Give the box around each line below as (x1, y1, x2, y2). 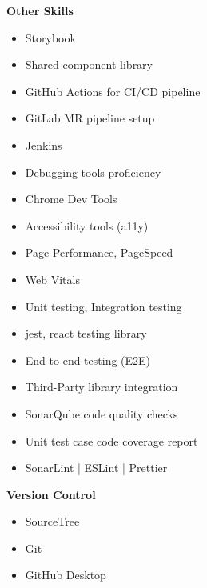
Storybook (25, 29, 76, 46)
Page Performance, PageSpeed (25, 244, 173, 261)
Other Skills (6, 2, 74, 18)
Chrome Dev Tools (25, 190, 117, 207)
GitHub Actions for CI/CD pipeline (25, 82, 201, 99)
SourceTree (25, 513, 80, 530)
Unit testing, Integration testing (25, 298, 182, 314)
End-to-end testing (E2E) (25, 351, 151, 368)
